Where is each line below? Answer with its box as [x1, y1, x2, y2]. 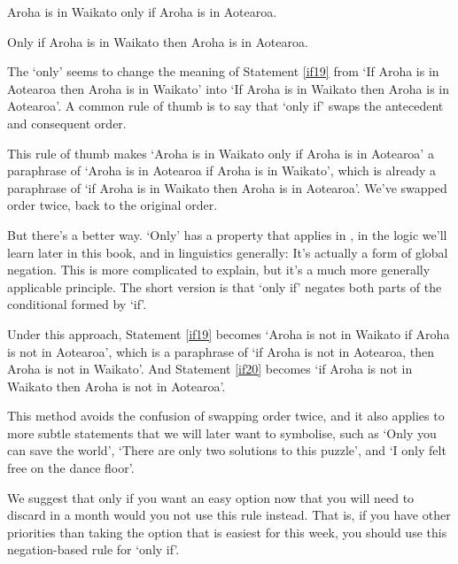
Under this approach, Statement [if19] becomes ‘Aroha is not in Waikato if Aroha [7, 324, 450, 343]
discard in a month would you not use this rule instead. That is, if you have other [7, 506, 451, 524]
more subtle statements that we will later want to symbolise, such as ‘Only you [7, 423, 437, 442]
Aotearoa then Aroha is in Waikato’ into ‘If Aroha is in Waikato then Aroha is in [7, 79, 449, 97]
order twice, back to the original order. [7, 196, 218, 214]
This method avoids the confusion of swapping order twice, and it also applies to [7, 406, 445, 425]
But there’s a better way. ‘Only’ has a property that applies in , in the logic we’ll [7, 225, 447, 243]
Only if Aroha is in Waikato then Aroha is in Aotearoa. [7, 32, 308, 50]
